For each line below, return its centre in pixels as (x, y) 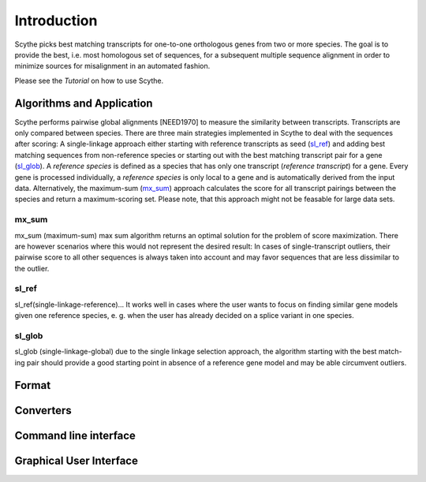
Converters (43, 410)
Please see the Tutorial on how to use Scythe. (89, 80)
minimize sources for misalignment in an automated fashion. (112, 66)
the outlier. (32, 268)
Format (33, 385)
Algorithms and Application (84, 103)
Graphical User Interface (76, 460)
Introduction (56, 21)
